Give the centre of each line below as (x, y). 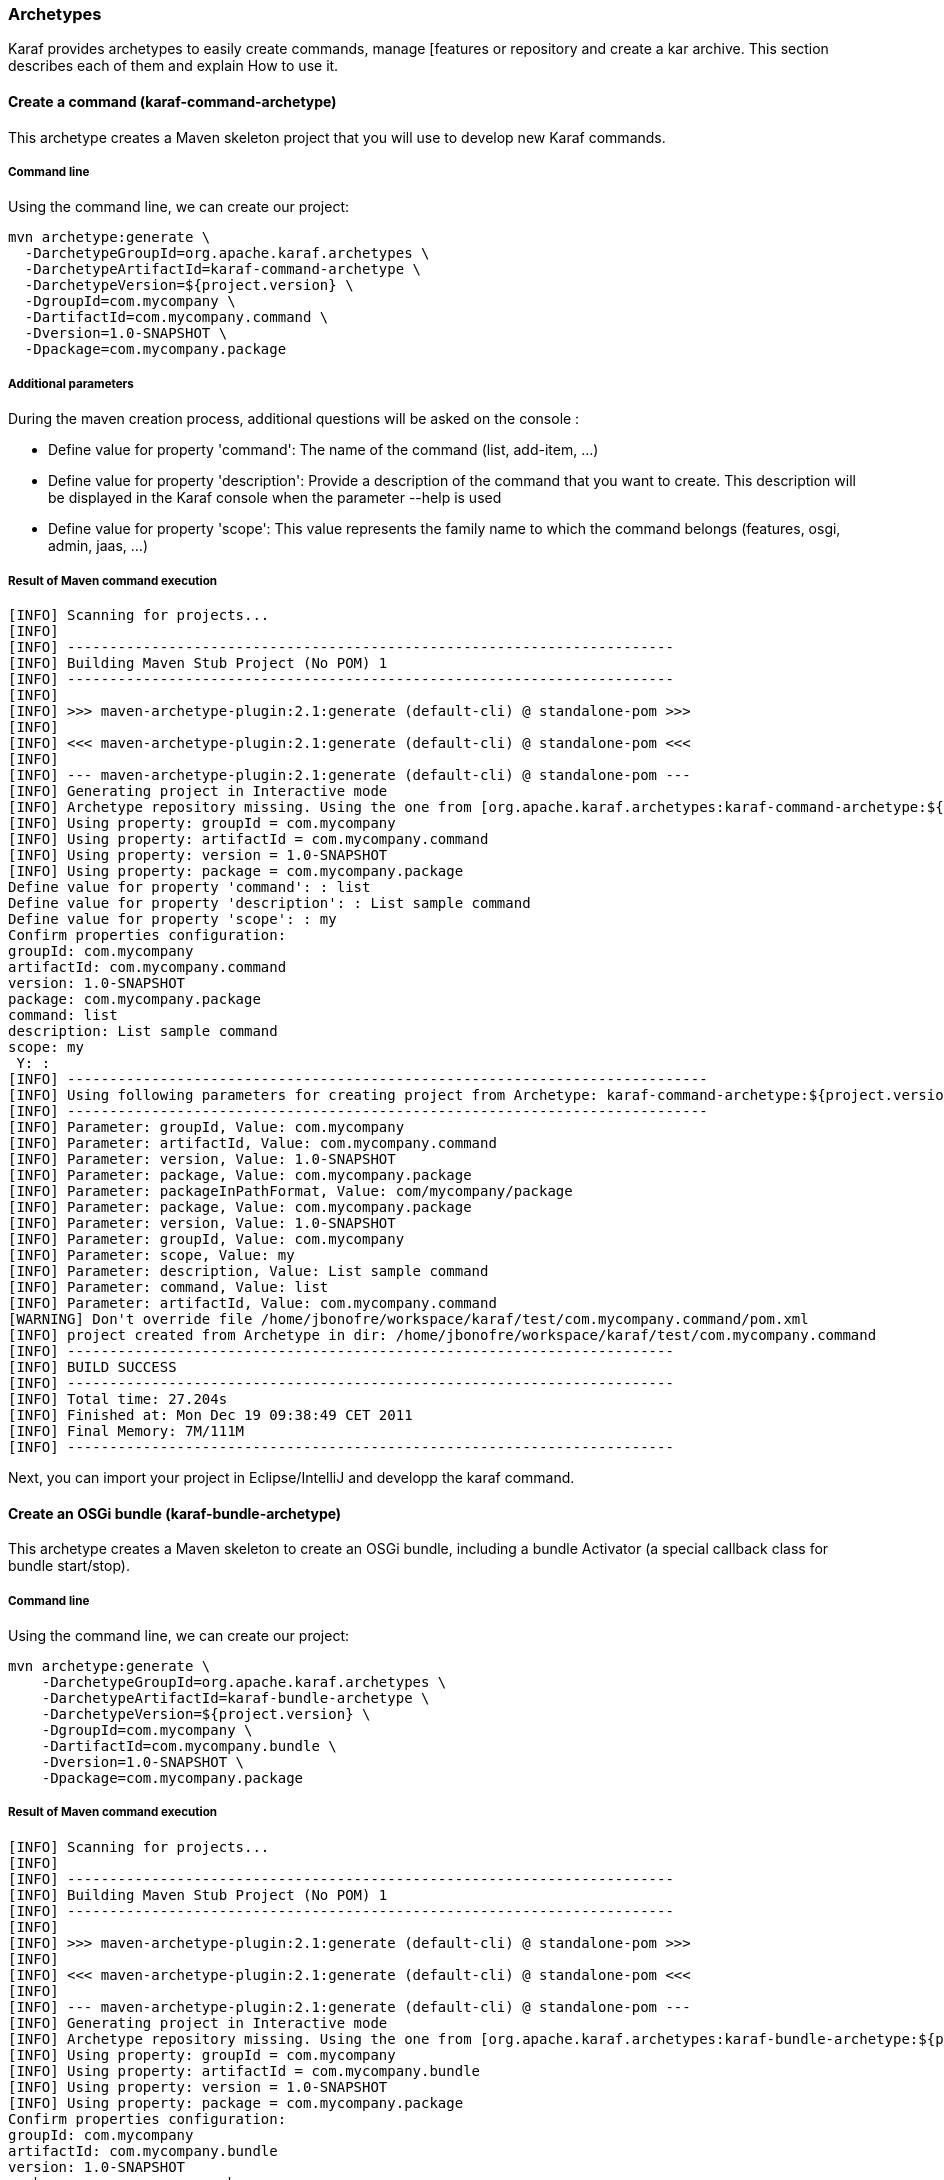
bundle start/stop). (69, 1566)
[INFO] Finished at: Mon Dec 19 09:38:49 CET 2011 (210, 1414)
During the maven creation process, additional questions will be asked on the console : (294, 419)
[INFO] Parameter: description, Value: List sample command (248, 1270)
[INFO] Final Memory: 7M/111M (126, 1430)
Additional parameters (71, 383)
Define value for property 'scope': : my (172, 918)
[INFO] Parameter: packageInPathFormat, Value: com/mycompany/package (290, 1190)
